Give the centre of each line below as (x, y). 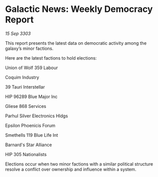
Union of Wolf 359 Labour (32, 68)
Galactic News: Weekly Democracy (79, 9)
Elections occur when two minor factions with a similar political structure (79, 164)
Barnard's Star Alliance (28, 145)
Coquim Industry (22, 77)
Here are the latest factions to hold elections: (51, 58)
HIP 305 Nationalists (26, 154)
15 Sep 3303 (18, 33)
